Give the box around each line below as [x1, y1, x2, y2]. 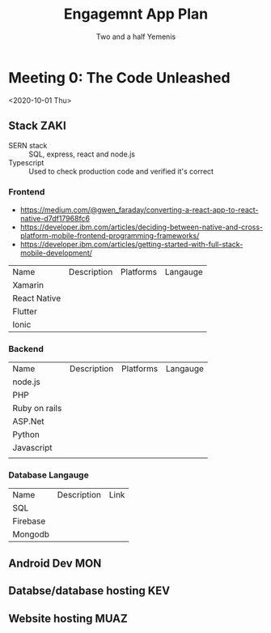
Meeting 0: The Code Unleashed [8, 68, 231, 87]
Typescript [8, 157, 44, 167]
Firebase [12, 515, 46, 527]
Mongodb [12, 528, 50, 540]
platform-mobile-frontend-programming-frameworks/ [19, 230, 200, 240]
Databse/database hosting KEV [8, 584, 171, 598]
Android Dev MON [8, 556, 102, 570]
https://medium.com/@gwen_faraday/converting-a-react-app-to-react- [19, 204, 259, 215]
